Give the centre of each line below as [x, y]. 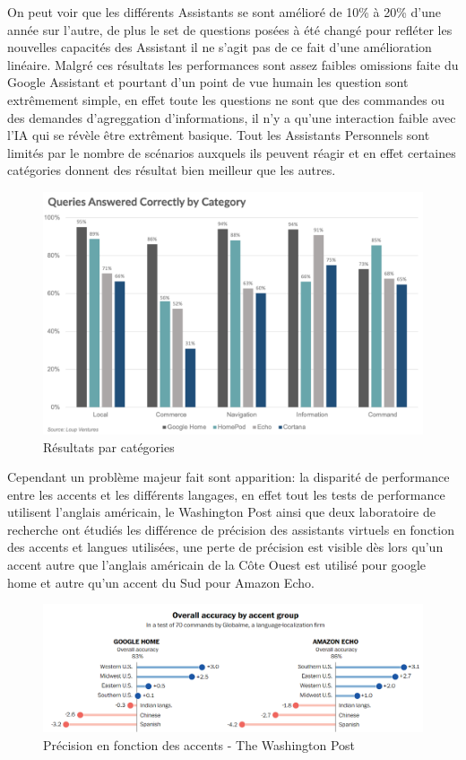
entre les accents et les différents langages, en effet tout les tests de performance [226, 494]
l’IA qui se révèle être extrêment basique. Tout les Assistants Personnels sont [219, 135]
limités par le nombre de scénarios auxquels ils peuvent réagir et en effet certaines [232, 152]
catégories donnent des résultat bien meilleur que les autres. [172, 170]
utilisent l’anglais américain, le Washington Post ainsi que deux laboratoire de [221, 512]
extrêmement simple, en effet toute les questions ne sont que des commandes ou [226, 99]
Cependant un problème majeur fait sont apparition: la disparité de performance [229, 477]
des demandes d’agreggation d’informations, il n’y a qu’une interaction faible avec [232, 117]
